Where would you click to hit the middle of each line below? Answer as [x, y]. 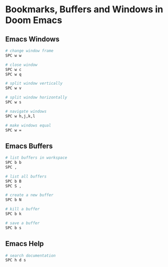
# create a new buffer [29, 195]
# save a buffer [22, 223]
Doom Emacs [34, 20]
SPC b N [14, 200]
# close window [21, 65]
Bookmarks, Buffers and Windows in [84, 9]
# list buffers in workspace [36, 158]
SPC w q [14, 74]
